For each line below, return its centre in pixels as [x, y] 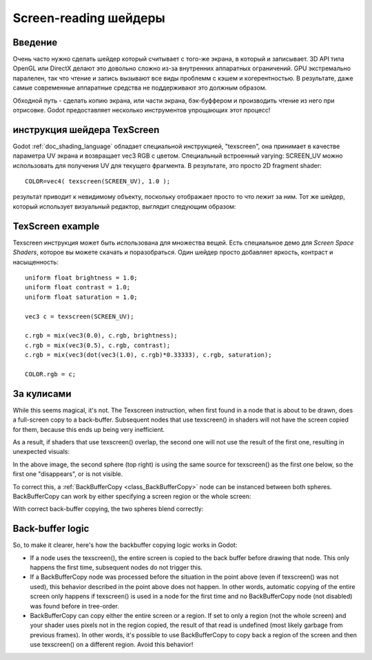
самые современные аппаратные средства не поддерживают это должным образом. [140, 88]
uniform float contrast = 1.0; [78, 287]
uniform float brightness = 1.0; [81, 278]
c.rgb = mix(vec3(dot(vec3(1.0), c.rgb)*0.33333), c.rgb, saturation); [148, 355]
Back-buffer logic [51, 529]
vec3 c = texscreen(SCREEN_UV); [80, 316]
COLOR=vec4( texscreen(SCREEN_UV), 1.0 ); [98, 182]
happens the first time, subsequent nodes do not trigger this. [116, 567]
